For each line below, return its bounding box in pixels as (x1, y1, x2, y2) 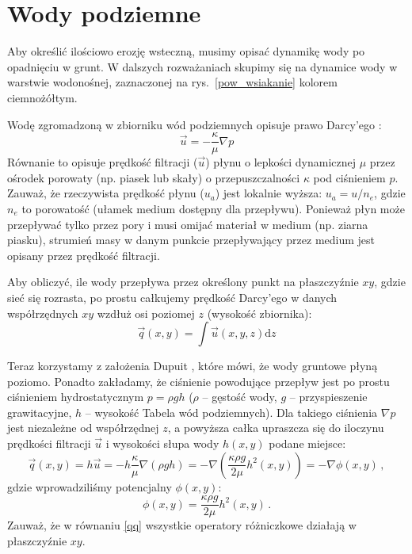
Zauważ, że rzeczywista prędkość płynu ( (7, 185, 204, 201)
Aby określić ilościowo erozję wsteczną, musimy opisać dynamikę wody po (7, 43, 365, 59)
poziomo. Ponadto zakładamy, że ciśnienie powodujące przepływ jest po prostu (7, 373, 390, 389)
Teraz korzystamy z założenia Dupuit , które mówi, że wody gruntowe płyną (7, 357, 378, 374)
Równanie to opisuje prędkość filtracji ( (7, 154, 198, 170)
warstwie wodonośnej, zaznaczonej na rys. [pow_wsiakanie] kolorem (7, 74, 338, 90)
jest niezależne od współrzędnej (7, 419, 159, 436)
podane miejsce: (269, 435, 346, 452)
